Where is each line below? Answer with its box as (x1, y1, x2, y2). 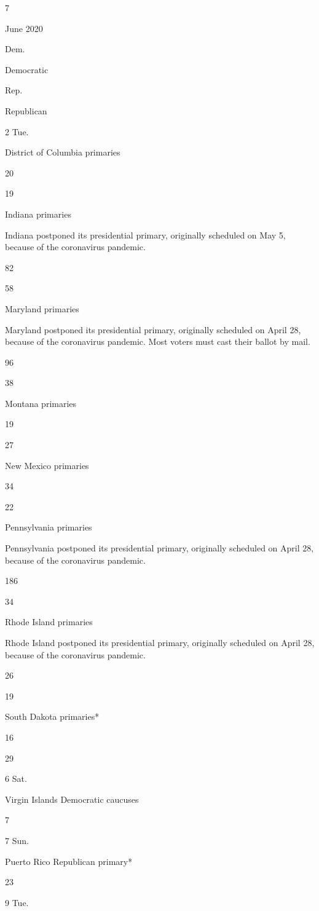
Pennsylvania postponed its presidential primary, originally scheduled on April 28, (5, 542, 314, 554)
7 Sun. (5, 834, 29, 846)
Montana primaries (5, 396, 77, 409)
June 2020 (5, 22, 43, 34)
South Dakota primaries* (5, 710, 100, 723)
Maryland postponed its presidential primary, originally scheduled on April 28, (5, 323, 301, 336)
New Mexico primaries (5, 459, 89, 471)
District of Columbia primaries (5, 146, 120, 159)
